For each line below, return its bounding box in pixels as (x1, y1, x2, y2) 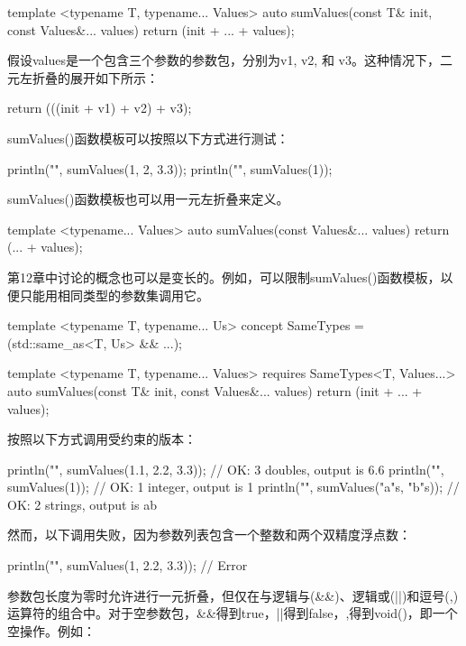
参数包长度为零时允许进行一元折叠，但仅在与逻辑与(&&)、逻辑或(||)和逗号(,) (7, 586, 459, 604)
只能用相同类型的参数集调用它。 (19, 285, 209, 304)
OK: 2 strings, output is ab (7, 494, 157, 513)
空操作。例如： (7, 621, 96, 640)
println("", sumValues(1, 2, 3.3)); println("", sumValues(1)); (7, 159, 333, 178)
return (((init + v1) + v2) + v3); (7, 98, 192, 117)
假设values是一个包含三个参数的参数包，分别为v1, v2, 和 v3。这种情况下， (7, 51, 440, 69)
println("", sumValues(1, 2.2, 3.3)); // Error (7, 556, 248, 575)
